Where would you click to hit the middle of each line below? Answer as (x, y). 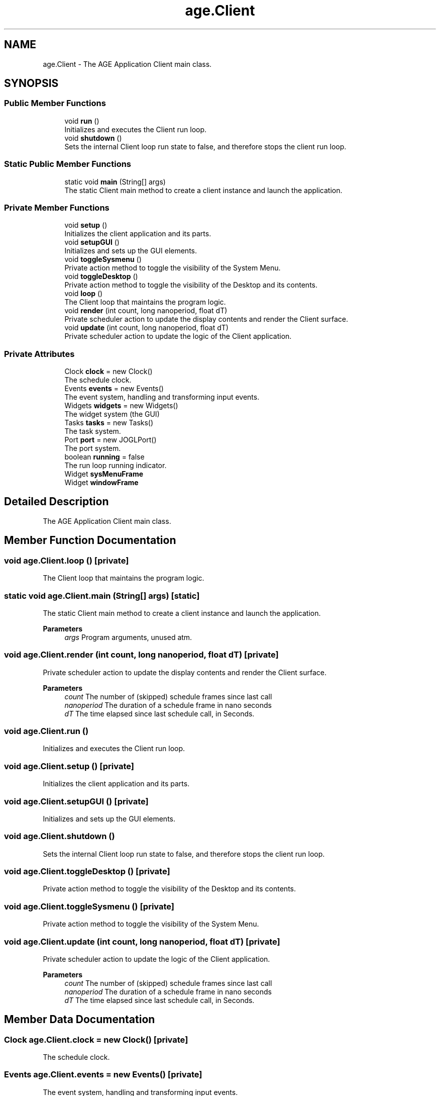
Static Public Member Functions (68, 164)
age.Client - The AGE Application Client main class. (127, 64)
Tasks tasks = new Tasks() (109, 423)
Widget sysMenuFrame (104, 474)
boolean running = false (104, 457)
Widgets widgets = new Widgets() (121, 406)
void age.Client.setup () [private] (69, 766)
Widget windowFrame (101, 483)
